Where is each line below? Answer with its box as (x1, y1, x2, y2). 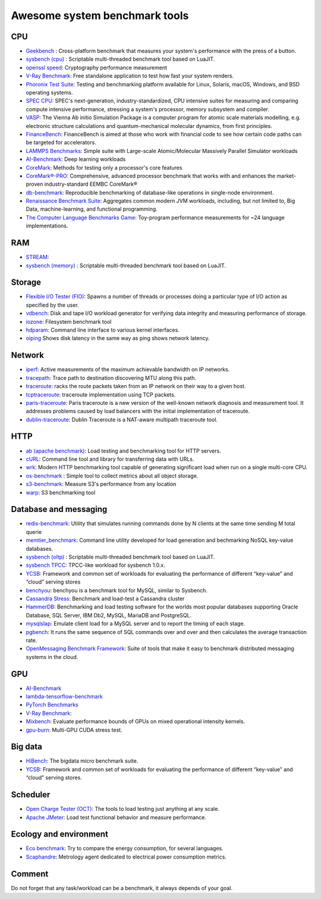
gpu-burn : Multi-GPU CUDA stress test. (26, 726, 122, 733)
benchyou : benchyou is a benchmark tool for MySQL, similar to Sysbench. (26, 586, 207, 594)
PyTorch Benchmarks (26, 701, 78, 708)
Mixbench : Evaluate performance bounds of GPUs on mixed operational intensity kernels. (26, 718, 246, 725)
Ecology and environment (11, 829, 108, 839)
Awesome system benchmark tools (11, 9, 189, 22)
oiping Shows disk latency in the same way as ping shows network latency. (26, 335, 210, 342)
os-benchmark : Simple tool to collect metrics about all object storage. (26, 472, 199, 479)
